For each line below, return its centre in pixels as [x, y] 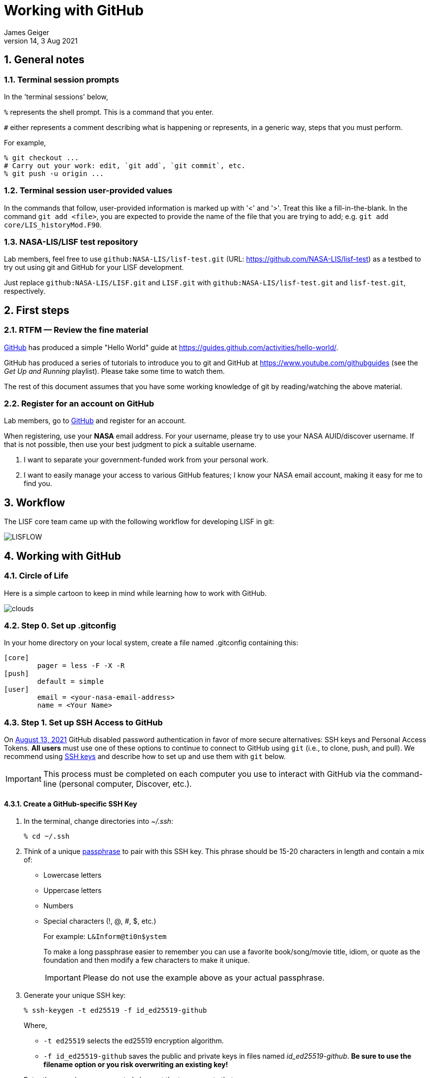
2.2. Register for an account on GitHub [79, 404]
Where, [36, 1026]
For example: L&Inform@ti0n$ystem [105, 937]
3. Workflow [35, 502]
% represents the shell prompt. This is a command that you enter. [109, 112]
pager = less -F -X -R [81, 666]
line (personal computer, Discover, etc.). [117, 784]
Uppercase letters [73, 891]
